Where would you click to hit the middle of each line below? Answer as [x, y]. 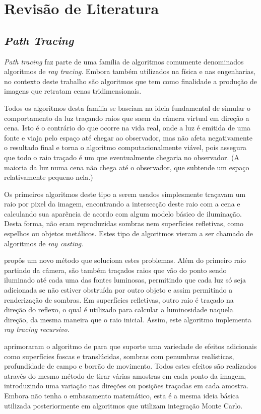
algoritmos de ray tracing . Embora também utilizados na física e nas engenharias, [130, 71]
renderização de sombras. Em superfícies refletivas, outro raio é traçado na [119, 299]
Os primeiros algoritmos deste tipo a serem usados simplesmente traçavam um [125, 194]
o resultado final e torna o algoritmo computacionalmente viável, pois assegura [125, 147]
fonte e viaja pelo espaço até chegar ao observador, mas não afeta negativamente [128, 137]
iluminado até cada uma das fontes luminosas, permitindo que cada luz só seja [125, 280]
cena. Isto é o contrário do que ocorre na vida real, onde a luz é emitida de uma [127, 128]
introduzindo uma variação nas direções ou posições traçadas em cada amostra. [126, 386]
